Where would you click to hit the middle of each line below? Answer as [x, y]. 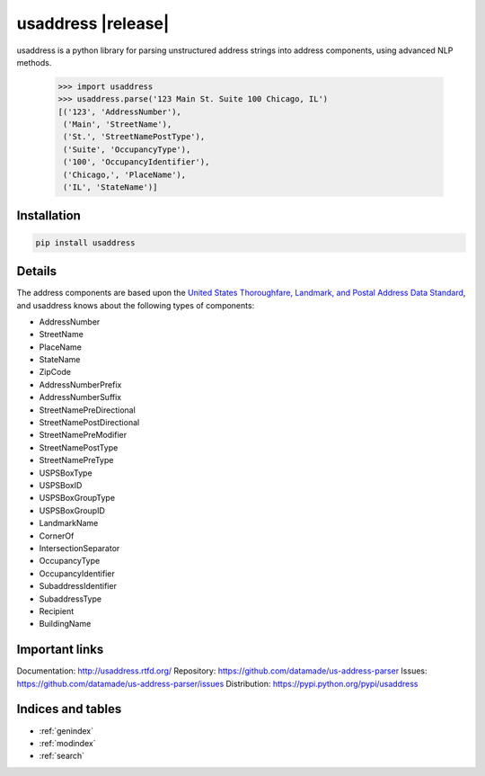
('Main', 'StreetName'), [118, 125]
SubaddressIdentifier [78, 586]
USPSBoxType [66, 473]
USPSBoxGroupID [72, 510]
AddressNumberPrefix [80, 384]
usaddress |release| [93, 23]
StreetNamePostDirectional [89, 423]
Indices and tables [69, 709]
